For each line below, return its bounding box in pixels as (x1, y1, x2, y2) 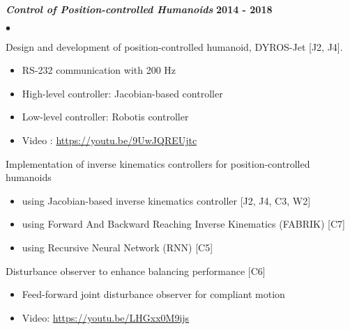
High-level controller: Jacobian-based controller (22, 86, 223, 100)
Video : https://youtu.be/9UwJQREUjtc (22, 132, 197, 147)
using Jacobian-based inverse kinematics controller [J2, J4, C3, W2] (22, 193, 311, 207)
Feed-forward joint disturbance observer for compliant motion (22, 287, 285, 301)
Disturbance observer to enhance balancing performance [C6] (6, 263, 266, 278)
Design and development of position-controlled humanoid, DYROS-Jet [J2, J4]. (6, 39, 343, 54)
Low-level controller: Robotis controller (22, 109, 189, 124)
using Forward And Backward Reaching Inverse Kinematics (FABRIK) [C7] (22, 217, 345, 231)
